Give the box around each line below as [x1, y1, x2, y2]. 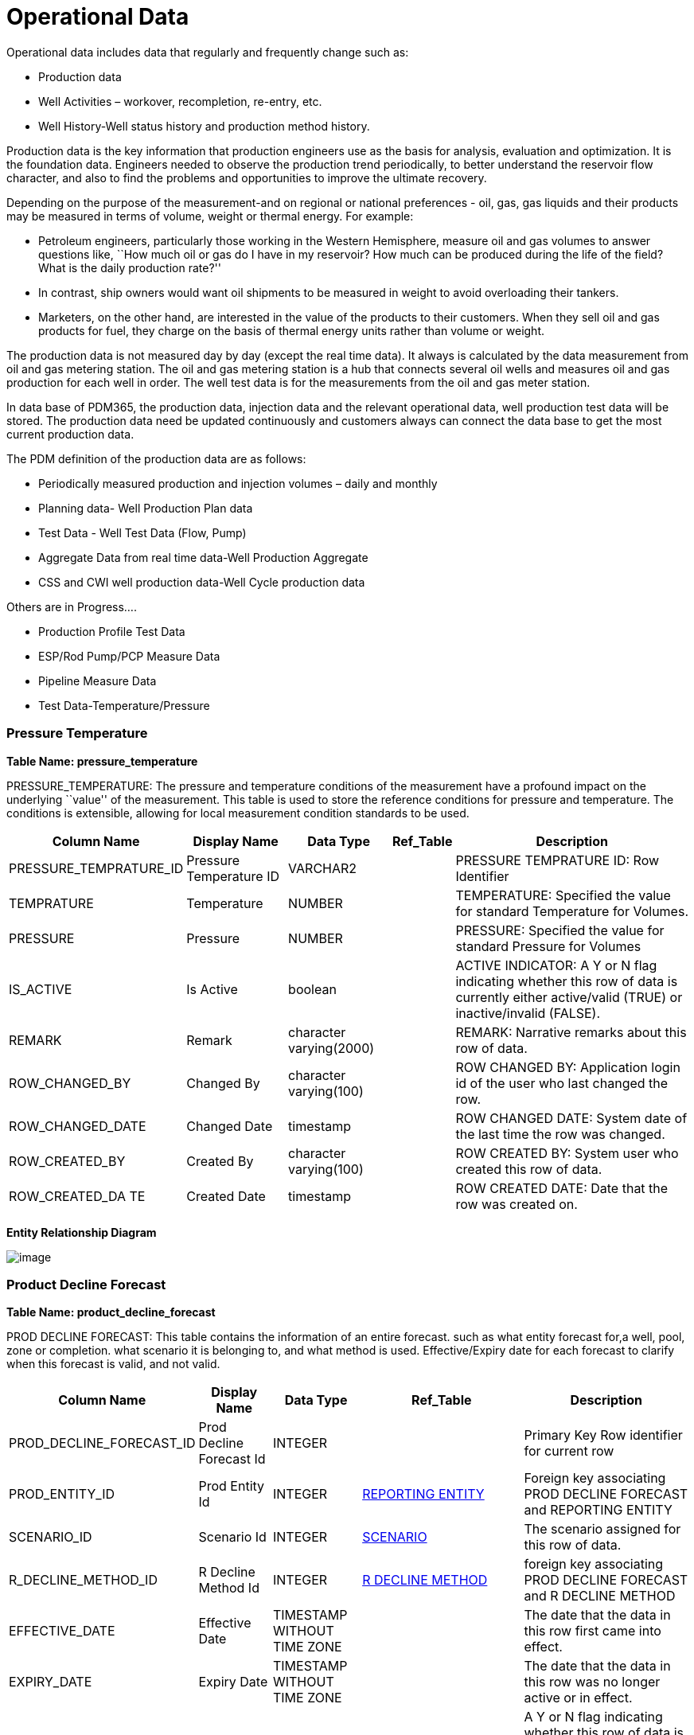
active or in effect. [524, 1690, 633, 1706]
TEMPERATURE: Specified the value [455, 887, 671, 903]
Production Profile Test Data [38, 624, 185, 638]
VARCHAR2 [288, 860, 357, 876]
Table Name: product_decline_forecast [6, 1305, 216, 1320]
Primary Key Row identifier [524, 1427, 683, 1444]
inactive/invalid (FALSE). [455, 1004, 601, 1021]
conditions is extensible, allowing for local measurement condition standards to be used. [6, 805, 470, 820]
